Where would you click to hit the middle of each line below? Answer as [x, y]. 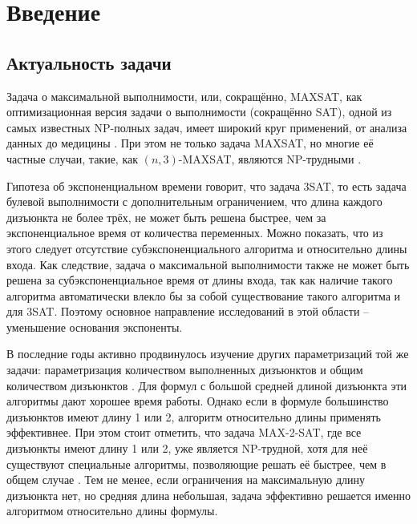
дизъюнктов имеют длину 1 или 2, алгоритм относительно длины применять [194, 416]
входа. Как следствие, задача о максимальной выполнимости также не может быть [208, 264]
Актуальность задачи [89, 62]
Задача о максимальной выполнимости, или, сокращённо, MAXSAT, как [184, 96]
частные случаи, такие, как [73, 158]
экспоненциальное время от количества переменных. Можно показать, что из [195, 233]
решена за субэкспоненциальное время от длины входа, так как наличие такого [200, 280]
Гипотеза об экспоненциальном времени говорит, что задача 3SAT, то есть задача [206, 185]
